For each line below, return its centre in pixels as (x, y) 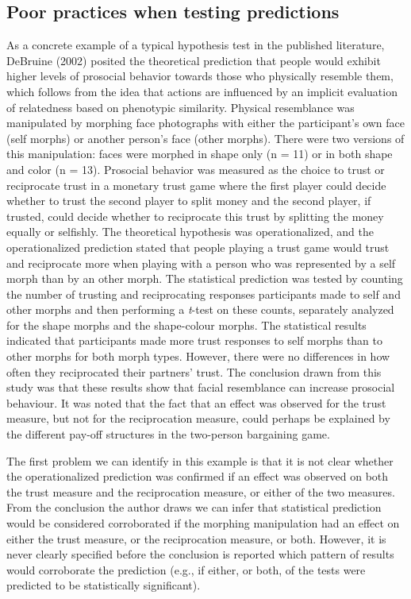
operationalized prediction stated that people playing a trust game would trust (198, 247)
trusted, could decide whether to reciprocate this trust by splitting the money (195, 216)
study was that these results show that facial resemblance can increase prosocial (201, 387)
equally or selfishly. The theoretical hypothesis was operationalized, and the (190, 232)
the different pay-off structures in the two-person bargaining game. (168, 434)
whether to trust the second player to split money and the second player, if (189, 201)
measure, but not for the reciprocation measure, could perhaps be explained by (198, 418)
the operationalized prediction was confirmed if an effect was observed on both (198, 476)
